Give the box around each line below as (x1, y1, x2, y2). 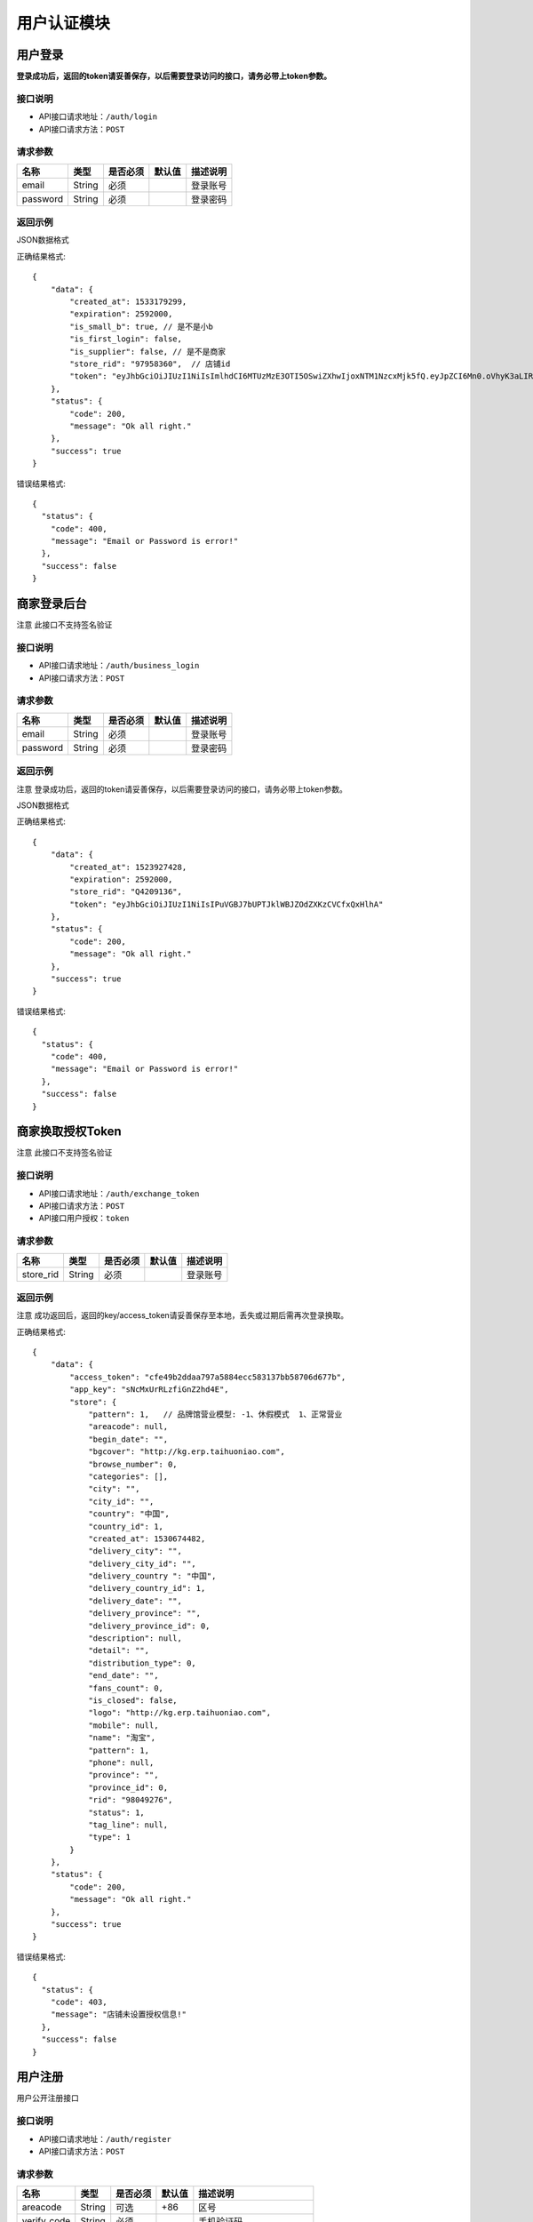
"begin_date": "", (88, 1434, 169, 1444)
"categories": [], (88, 1471, 169, 1482)
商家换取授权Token (16, 1124, 122, 1139)
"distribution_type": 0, (88, 1658, 197, 1668)
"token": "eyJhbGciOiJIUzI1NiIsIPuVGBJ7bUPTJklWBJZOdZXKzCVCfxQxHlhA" (69, 899, 384, 909)
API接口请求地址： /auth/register (38, 2133, 172, 2144)
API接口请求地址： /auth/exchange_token (38, 1187, 200, 1199)
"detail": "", (88, 1645, 150, 1656)
